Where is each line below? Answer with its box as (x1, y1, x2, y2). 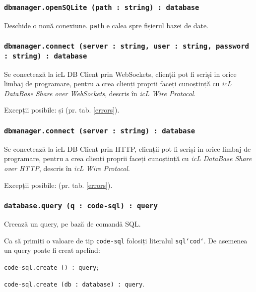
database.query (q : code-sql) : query (4, 202, 158, 210)
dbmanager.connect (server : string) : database (4, 127, 195, 135)
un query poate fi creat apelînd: (4, 245, 100, 255)
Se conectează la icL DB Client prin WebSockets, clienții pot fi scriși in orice (4, 68, 237, 79)
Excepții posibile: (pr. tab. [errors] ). (4, 179, 113, 190)
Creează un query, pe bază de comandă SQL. (4, 219, 141, 229)
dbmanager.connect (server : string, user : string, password (4, 42, 249, 51)
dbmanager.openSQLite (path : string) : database (4, 3, 199, 11)
